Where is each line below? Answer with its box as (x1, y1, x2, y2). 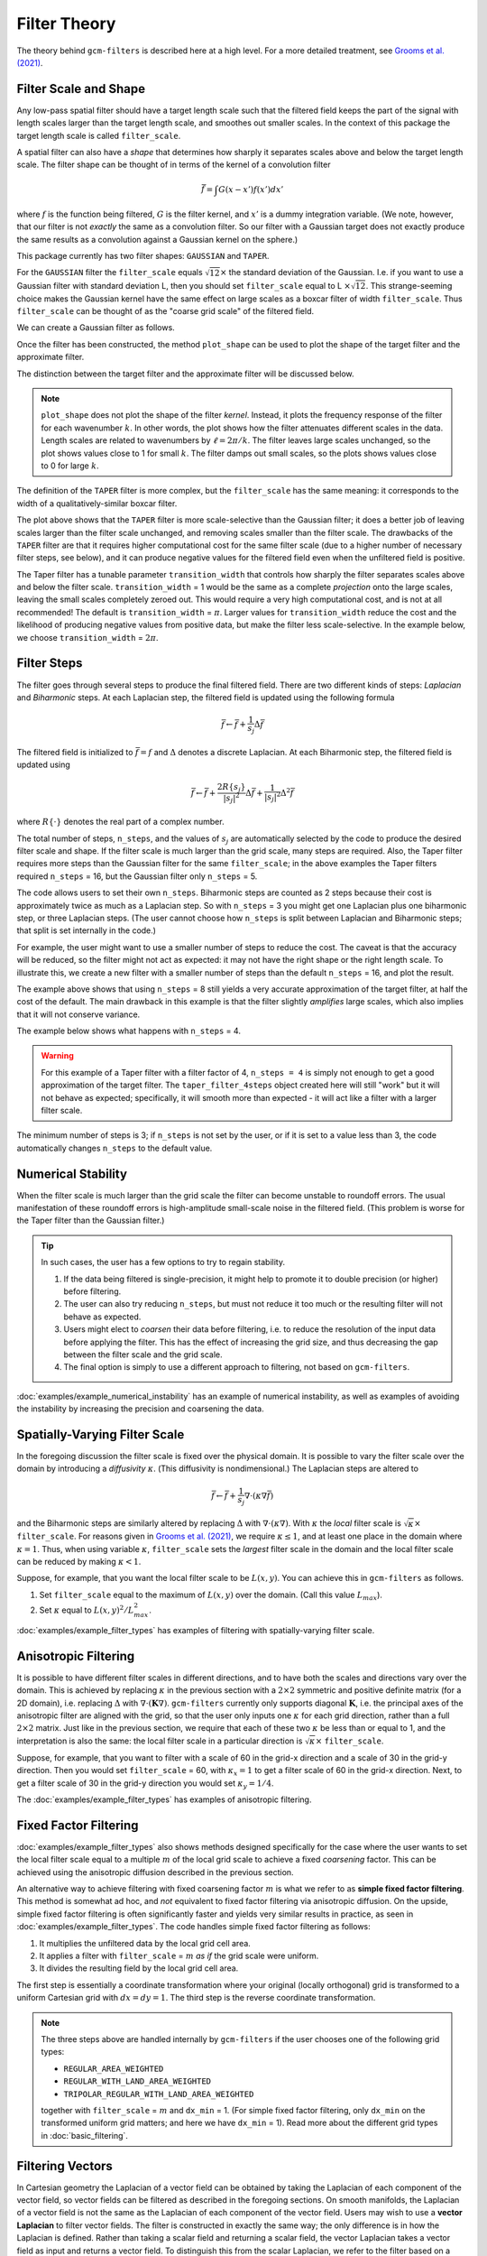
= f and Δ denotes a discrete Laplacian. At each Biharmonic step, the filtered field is (140, 746, 453, 757)
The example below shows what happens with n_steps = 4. (16, 1025, 241, 1037)
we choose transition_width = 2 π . (16, 632, 159, 643)
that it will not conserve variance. (16, 1009, 141, 1020)
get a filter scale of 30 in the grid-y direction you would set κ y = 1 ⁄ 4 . (16, 1778, 274, 1790)
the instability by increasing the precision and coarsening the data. (16, 1403, 265, 1414)
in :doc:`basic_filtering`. (41, 2130, 128, 2140)
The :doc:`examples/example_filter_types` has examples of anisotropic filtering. (16, 1794, 312, 1805)
